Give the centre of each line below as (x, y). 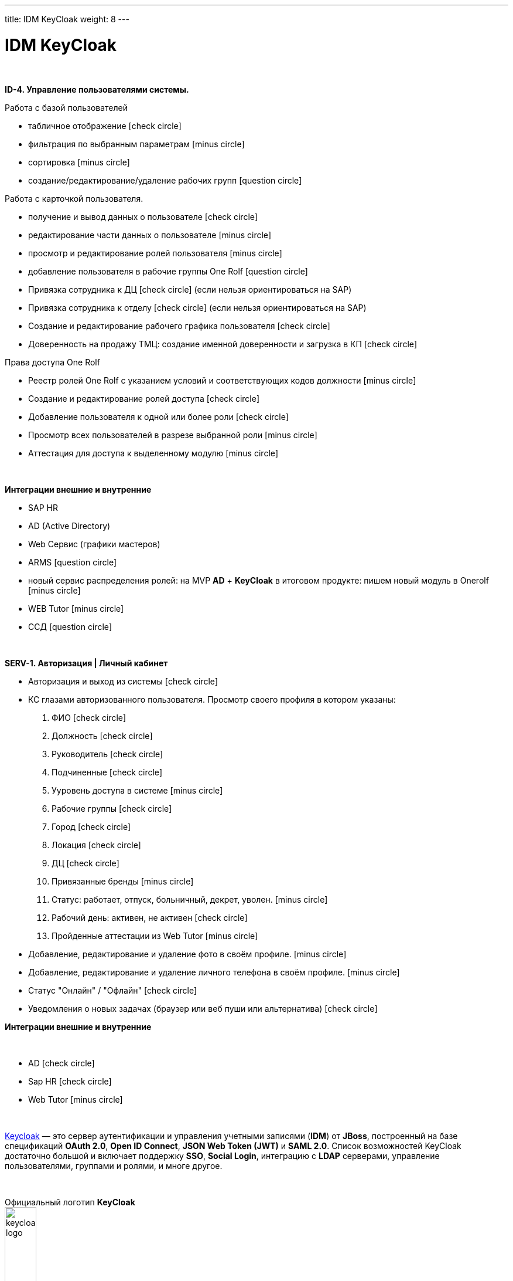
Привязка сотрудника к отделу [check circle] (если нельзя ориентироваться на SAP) (197, 307)
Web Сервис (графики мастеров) (94, 544)
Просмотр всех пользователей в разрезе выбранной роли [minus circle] (173, 435)
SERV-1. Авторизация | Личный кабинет (86, 663)
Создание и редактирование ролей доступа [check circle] (144, 398)
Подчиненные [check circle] (107, 772)
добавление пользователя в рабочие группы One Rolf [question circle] (168, 271)
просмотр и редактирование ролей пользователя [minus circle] (155, 253)
